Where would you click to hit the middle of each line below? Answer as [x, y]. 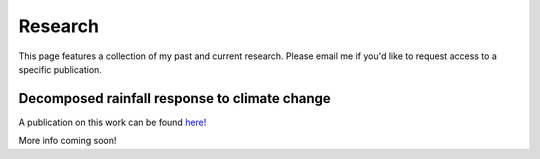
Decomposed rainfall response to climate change [175, 98]
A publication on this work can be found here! [112, 122]
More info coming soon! [67, 141]
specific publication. [60, 69]
